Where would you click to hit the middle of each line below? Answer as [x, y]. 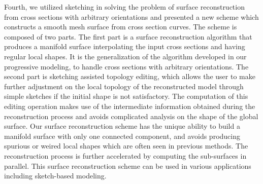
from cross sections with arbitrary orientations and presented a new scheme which [131, 16]
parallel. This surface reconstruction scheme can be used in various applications [128, 165]
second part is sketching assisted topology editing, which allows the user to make [130, 76]
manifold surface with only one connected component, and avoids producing [122, 136]
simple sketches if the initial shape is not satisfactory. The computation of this [126, 96]
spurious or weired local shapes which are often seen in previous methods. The [126, 146]
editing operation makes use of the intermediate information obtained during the [130, 106]
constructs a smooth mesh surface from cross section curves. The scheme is [121, 27]
